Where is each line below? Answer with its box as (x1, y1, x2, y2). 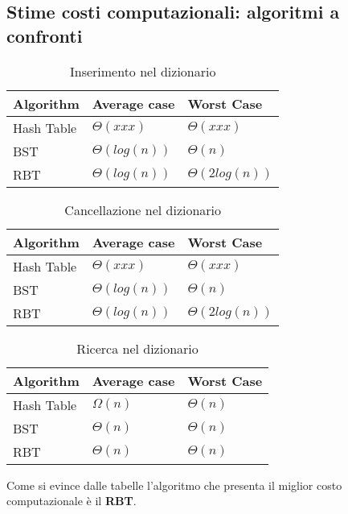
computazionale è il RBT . (6, 492, 137, 509)
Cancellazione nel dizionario (64, 200, 222, 219)
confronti (6, 23, 83, 48)
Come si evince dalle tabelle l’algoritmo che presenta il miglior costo (6, 476, 342, 493)
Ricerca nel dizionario (76, 338, 199, 358)
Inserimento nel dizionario (69, 61, 216, 81)
